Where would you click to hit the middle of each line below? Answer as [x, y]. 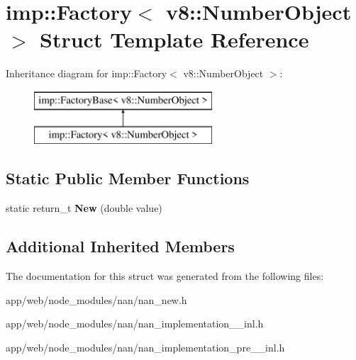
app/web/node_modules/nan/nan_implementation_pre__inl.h [145, 347]
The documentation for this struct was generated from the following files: [165, 276]
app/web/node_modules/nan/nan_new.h [96, 299]
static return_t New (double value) [84, 208]
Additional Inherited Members [120, 246]
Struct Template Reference [174, 39]
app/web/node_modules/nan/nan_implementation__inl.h [135, 324]
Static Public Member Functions [128, 178]
